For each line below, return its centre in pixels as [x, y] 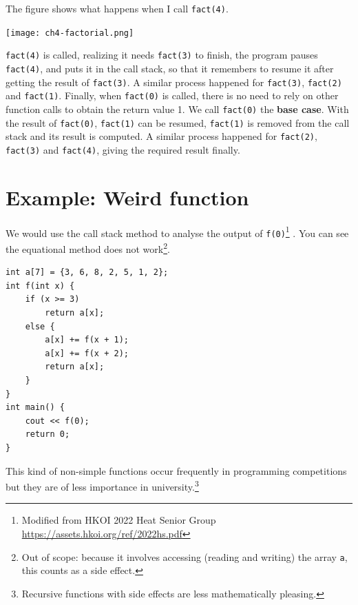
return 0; [48, 434]
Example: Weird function [127, 197]
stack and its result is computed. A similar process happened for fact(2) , [161, 136]
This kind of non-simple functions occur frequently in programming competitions [176, 470]
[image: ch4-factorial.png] [70, 33]
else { [40, 326]
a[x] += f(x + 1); [87, 340]
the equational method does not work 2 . [88, 248]
